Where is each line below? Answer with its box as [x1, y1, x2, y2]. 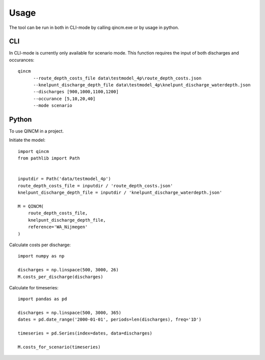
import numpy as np [18, 253, 65, 259]
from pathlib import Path [18, 155, 80, 161]
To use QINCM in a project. [9, 128, 64, 134]
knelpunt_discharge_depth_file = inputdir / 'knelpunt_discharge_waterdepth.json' [18, 190, 222, 196]
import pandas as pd [18, 296, 67, 302]
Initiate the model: [9, 137, 46, 143]
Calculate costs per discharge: [9, 242, 71, 248]
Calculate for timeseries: [9, 284, 59, 290]
